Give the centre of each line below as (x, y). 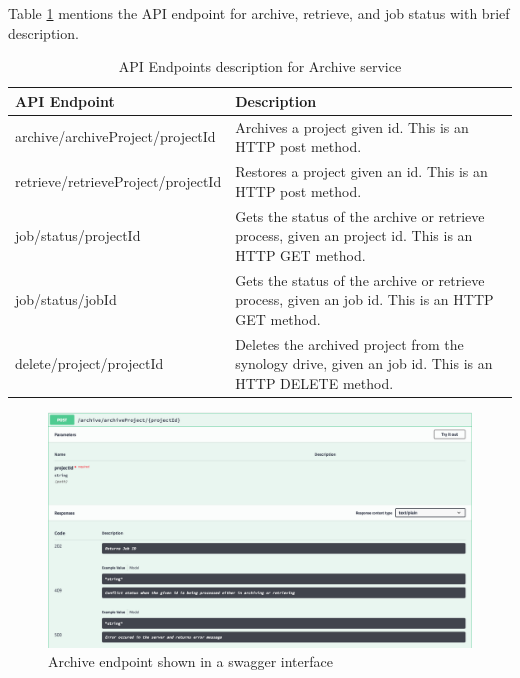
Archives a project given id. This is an (352, 126)
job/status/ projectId (78, 235)
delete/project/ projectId (89, 363)
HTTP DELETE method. (314, 382)
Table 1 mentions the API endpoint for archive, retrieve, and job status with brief (259, 13)
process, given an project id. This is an (354, 235)
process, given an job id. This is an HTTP (364, 299)
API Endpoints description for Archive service (260, 66)
